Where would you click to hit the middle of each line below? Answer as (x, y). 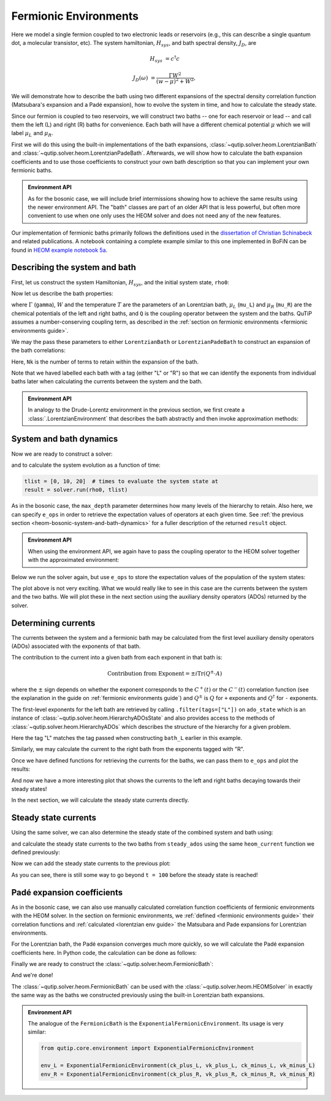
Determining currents (53, 623)
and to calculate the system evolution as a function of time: (86, 465)
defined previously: (36, 852)
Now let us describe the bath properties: (62, 293)
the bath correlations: (38, 351)
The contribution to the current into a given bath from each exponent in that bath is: (117, 658)
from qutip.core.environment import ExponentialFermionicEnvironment (147, 1048)
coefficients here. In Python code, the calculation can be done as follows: (104, 952)
